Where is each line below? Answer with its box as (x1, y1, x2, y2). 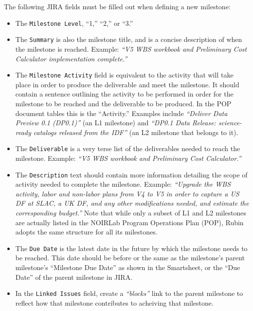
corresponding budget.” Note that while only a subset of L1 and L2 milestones (15, 208, 247, 217)
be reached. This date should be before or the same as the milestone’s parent (15, 253, 245, 263)
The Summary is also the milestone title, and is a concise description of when (15, 34, 242, 44)
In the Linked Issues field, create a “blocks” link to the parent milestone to (15, 288, 243, 298)
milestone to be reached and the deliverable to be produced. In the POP (15, 98, 232, 108)
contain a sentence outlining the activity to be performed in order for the (15, 89, 234, 99)
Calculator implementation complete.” (15, 53, 127, 63)
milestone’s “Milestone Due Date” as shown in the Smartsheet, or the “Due (15, 262, 240, 272)
